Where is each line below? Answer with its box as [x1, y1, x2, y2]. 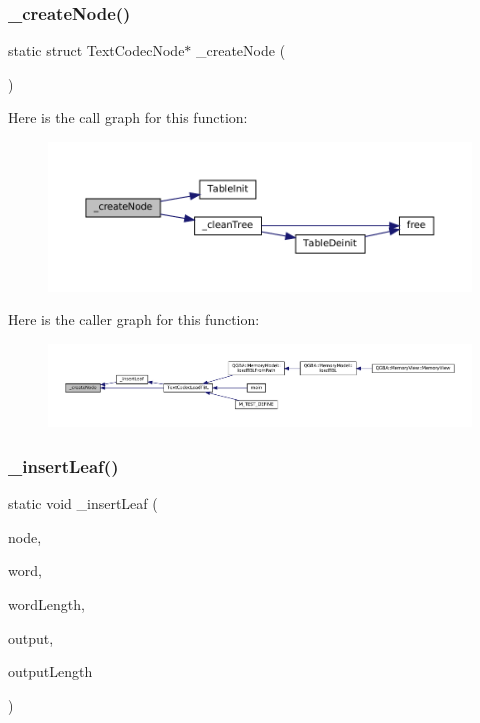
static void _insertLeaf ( [8, 493, 158, 514]
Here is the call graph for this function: [8, 107, 248, 128]
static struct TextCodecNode [8, 40, 185, 61]
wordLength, [8, 593, 85, 614]
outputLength [8, 661, 93, 682]
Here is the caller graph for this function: [8, 309, 260, 330]
